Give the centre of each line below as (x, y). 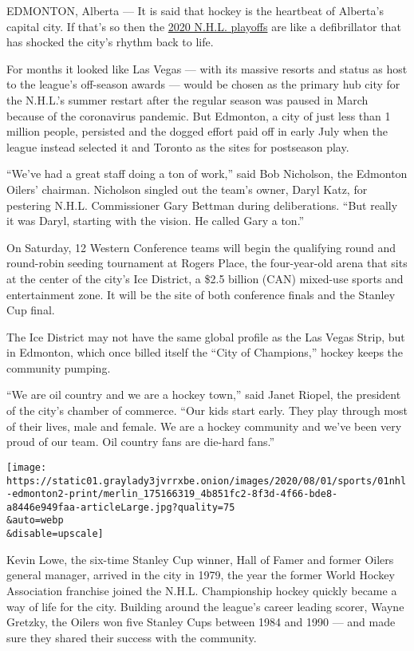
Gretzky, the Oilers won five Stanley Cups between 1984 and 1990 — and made (201, 622)
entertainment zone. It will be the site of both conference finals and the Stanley (201, 294)
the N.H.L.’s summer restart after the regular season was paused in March (187, 99)
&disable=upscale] (55, 534)
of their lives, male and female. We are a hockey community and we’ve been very (204, 426)
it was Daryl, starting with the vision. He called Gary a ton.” (156, 221)
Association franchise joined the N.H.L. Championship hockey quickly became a (202, 590)
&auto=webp (35, 521)
